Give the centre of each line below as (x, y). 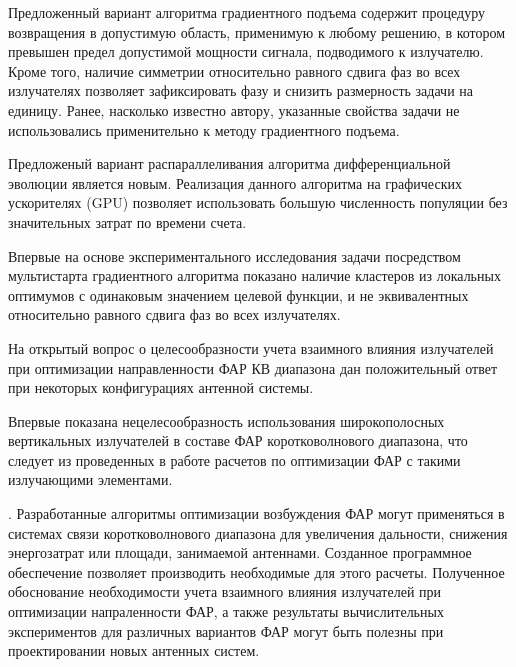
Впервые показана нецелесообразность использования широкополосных (226, 420)
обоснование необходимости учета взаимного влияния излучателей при (225, 591)
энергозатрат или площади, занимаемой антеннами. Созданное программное (240, 552)
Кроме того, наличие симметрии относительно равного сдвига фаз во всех (234, 70)
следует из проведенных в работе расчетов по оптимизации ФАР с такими (234, 459)
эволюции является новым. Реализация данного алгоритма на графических (235, 182)
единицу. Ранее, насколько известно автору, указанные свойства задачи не (234, 109)
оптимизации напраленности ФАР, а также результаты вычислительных (226, 611)
